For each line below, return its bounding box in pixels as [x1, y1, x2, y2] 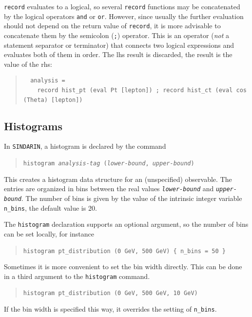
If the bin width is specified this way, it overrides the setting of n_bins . [4, 304, 217, 314]
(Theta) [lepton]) [23, 96, 83, 103]
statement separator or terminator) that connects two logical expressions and [4, 40, 234, 50]
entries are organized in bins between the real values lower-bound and [4, 183, 214, 194]
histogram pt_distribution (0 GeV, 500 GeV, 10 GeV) [23, 290, 198, 297]
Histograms [4, 118, 63, 133]
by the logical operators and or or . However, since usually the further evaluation [4, 11, 244, 21]
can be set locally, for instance [4, 228, 94, 238]
